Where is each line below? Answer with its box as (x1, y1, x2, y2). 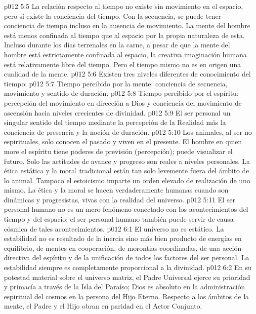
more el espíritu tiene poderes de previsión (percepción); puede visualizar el (4, 146, 233, 156)
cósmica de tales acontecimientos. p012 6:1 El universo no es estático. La (4, 223, 224, 234)
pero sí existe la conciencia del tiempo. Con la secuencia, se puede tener (4, 10, 221, 21)
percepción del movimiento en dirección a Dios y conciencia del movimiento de (4, 97, 242, 108)
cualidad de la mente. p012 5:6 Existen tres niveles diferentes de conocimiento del (4, 69, 251, 79)
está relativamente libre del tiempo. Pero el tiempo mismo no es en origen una (4, 59, 241, 69)
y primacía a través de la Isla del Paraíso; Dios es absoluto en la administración (4, 281, 245, 292)
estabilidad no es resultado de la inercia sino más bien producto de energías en (4, 233, 242, 243)
